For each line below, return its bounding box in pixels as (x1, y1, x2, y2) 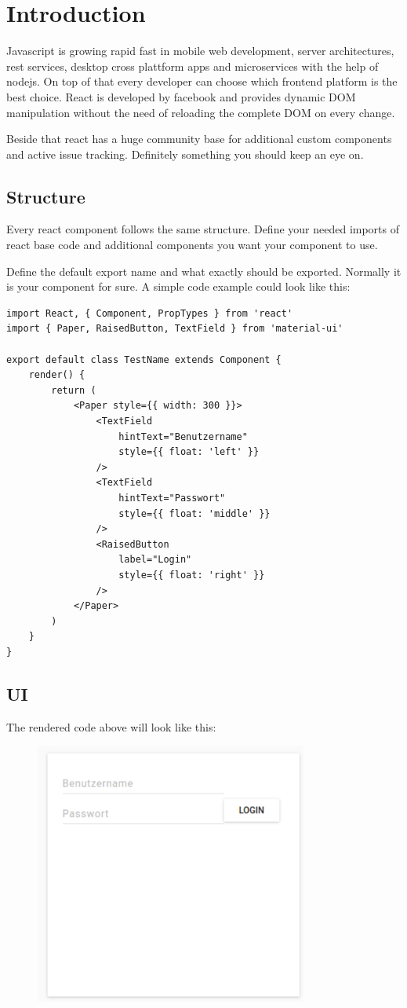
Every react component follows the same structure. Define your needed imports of (6, 221, 400, 237)
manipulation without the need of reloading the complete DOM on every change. (6, 104, 395, 120)
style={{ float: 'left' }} (118, 446, 260, 458)
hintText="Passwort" (118, 492, 226, 504)
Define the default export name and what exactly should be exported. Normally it (6, 262, 402, 279)
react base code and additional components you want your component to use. (6, 236, 378, 253)
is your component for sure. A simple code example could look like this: (6, 278, 351, 295)
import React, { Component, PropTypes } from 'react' (6, 307, 293, 319)
